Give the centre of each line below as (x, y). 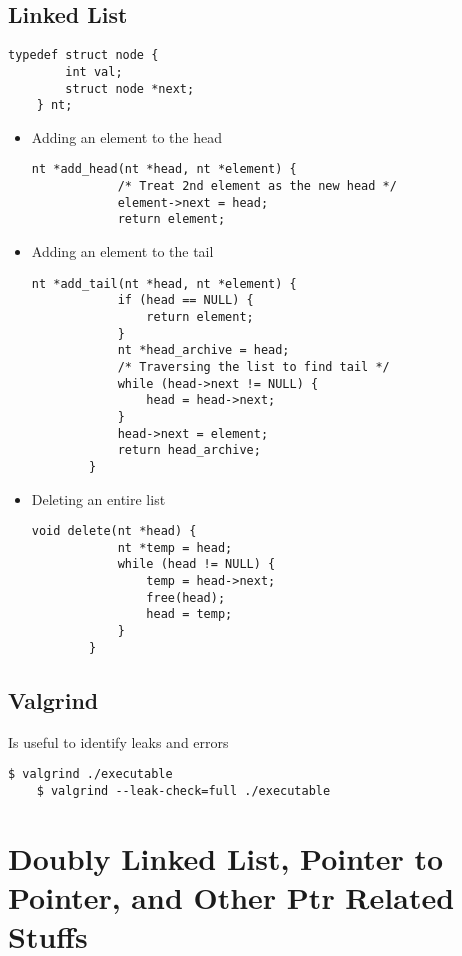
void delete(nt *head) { (114, 531)
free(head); (186, 597)
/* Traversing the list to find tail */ (253, 366)
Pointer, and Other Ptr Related (231, 896)
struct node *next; (130, 88)
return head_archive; (189, 450)
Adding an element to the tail (122, 251)
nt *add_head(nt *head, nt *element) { (164, 169)
